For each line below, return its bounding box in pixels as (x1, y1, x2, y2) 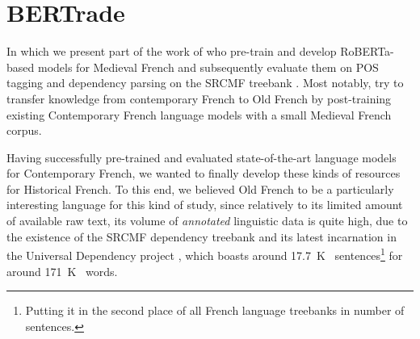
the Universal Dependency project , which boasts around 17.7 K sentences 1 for (6, 245, 403, 263)
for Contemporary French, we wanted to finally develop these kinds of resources (6, 165, 401, 182)
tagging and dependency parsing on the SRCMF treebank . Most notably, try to (6, 74, 404, 91)
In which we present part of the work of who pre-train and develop (6, 43, 337, 60)
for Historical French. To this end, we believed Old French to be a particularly (6, 180, 394, 197)
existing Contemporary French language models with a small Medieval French (6, 106, 392, 123)
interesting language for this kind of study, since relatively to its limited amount (6, 196, 403, 213)
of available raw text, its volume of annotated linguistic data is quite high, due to (6, 212, 408, 229)
